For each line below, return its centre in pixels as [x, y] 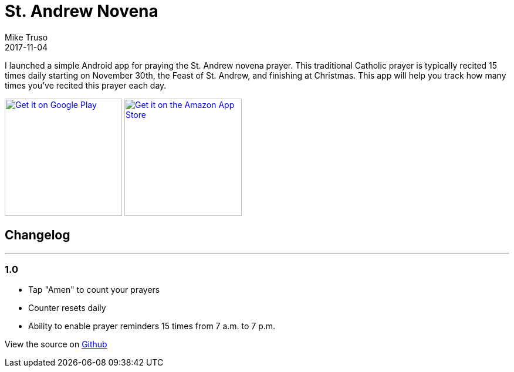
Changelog [38, 235]
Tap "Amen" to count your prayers [94, 290]
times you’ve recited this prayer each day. [86, 85]
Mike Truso [26, 37]
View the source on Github [56, 344]
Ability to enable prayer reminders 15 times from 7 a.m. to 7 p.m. [152, 326]
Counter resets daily [67, 308]
